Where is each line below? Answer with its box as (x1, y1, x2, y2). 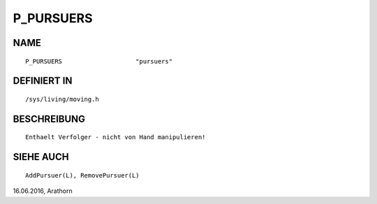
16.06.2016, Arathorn (13, 187, 73, 195)
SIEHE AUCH (13, 151, 69, 163)
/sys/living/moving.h (25, 95, 99, 103)
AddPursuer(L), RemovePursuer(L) (25, 171, 140, 179)
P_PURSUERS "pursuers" (25, 57, 173, 65)
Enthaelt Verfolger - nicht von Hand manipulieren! (25, 133, 206, 141)
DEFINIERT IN (13, 75, 73, 87)
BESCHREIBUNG (13, 113, 86, 125)
